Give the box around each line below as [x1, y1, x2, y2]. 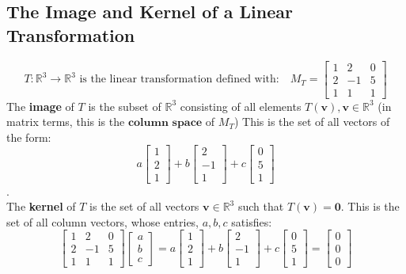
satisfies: [231, 213, 272, 230]
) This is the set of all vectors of [233, 113, 390, 130]
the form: [6, 128, 51, 145]
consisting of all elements [180, 97, 302, 114]
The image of [6, 97, 74, 114]
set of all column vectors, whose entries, [6, 213, 199, 230]
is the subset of [88, 97, 161, 114]
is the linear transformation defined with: [79, 74, 279, 86]
